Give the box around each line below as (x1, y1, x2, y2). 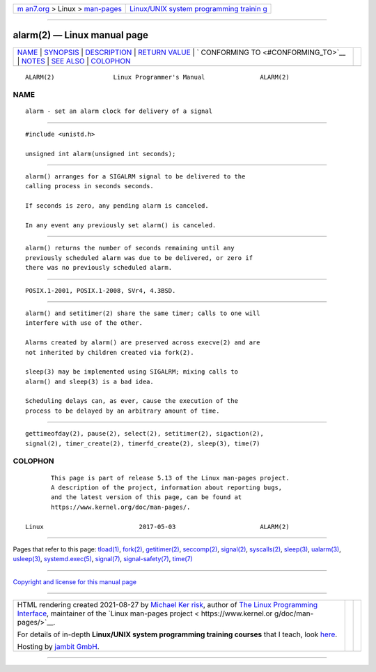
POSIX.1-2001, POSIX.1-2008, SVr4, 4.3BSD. (25, 287, 176, 294)
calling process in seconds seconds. (25, 182, 155, 190)
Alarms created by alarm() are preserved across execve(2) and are (25, 339, 260, 346)
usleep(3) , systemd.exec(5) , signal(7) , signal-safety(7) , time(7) (13, 555, 193, 563)
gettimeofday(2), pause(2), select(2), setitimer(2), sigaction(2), (25, 429, 264, 438)
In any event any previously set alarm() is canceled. (25, 221, 217, 229)
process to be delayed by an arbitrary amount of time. (25, 406, 220, 415)
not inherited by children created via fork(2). (25, 349, 194, 356)
